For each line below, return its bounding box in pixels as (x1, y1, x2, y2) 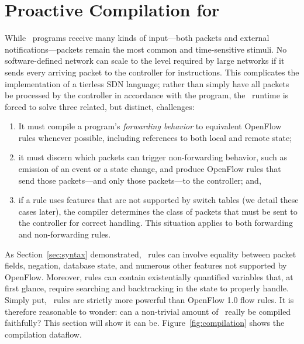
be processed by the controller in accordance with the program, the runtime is (5, 89, 289, 101)
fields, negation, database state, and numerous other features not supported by (5, 259, 287, 271)
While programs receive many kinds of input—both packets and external (5, 32, 270, 44)
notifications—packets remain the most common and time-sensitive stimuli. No (5, 43, 287, 55)
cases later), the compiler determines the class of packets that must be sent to (18, 205, 298, 217)
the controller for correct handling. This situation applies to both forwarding (18, 216, 293, 229)
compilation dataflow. (5, 328, 82, 340)
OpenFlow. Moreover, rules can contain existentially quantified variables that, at (5, 270, 293, 283)
